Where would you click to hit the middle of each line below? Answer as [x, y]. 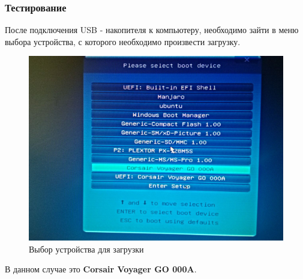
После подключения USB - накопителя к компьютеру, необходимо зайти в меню [152, 30]
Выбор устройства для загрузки [86, 249]
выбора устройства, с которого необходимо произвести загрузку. [123, 41]
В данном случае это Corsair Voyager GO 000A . [101, 269]
